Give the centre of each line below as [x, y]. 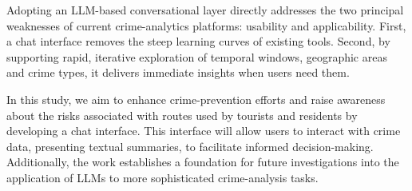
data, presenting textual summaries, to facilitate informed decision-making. [190, 146]
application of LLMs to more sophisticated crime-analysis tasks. [162, 177]
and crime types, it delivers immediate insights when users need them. [178, 72]
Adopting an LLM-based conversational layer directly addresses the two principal [205, 10]
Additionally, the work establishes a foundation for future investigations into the [203, 162]
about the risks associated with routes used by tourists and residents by [182, 115]
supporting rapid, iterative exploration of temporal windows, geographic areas [197, 56]
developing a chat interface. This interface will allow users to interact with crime [204, 131]
